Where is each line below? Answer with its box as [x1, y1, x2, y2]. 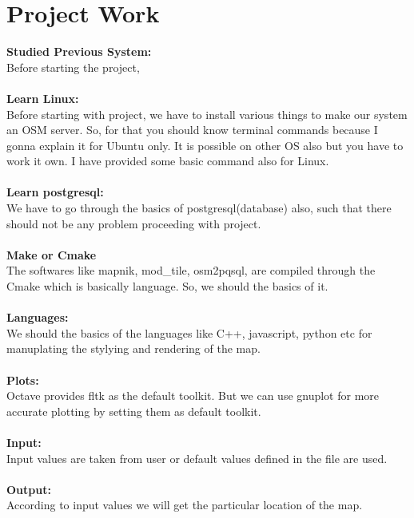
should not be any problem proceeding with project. [6, 215, 261, 231]
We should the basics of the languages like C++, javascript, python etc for [6, 324, 372, 341]
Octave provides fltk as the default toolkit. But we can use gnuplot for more [6, 387, 380, 404]
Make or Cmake [6, 246, 97, 263]
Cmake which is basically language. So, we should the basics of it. [6, 278, 328, 295]
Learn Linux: [6, 89, 79, 106]
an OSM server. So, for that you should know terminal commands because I [6, 121, 378, 138]
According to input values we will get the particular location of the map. [6, 496, 363, 513]
